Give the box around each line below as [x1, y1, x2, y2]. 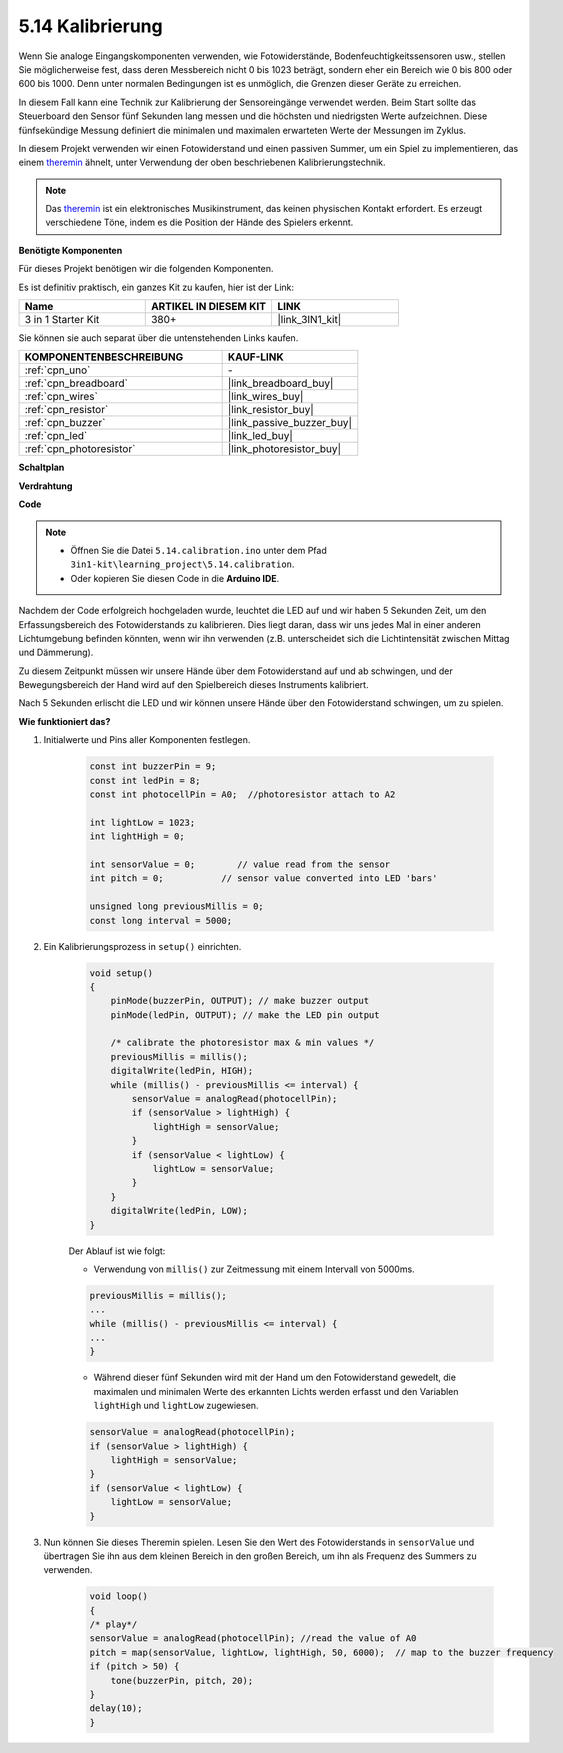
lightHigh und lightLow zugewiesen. [93, 1400, 259, 1412]
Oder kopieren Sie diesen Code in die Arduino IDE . [70, 572, 280, 584]
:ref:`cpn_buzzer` [24, 416, 106, 430]
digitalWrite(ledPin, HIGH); [110, 1065, 254, 1077]
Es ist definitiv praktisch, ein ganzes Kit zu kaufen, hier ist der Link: [18, 281, 295, 293]
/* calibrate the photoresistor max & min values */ [110, 1037, 375, 1049]
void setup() [89, 967, 154, 979]
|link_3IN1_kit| [277, 313, 342, 327]
